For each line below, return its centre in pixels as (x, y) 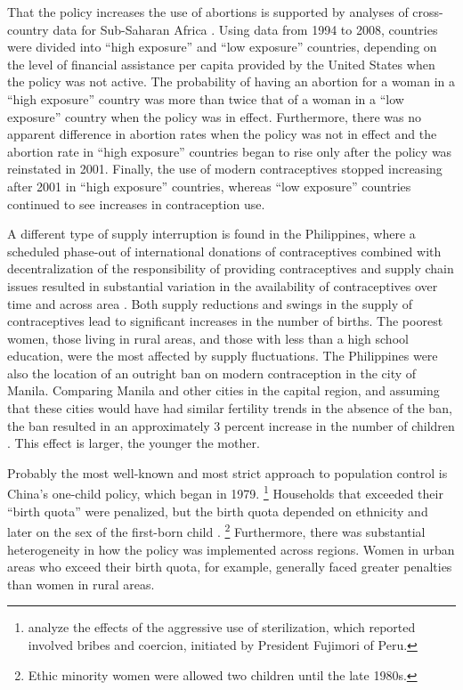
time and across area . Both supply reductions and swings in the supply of (210, 303)
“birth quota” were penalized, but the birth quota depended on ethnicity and (218, 511)
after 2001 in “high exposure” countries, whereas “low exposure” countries (209, 186)
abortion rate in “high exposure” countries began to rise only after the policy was (230, 151)
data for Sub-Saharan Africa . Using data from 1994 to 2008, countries (245, 29)
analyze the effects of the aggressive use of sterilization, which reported (222, 627)
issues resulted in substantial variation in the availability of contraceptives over (223, 285)
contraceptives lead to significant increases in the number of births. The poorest (225, 321)
